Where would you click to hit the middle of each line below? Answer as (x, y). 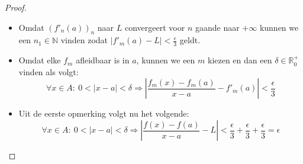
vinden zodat (84, 40)
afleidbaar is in (103, 60)
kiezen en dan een (240, 60)
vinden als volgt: (49, 71)
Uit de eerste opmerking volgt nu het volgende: (104, 113)
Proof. (16, 7)
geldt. (190, 40)
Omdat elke (40, 60)
